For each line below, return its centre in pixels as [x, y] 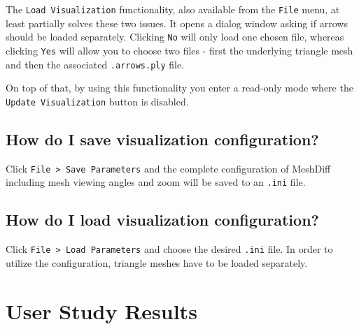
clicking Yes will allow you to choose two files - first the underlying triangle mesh [179, 50]
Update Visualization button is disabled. [97, 101]
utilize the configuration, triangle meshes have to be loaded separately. [157, 262]
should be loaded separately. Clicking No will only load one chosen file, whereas [175, 37]
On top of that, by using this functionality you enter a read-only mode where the [179, 88]
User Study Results [101, 310]
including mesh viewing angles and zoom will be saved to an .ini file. [156, 182]
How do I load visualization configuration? [162, 220]
